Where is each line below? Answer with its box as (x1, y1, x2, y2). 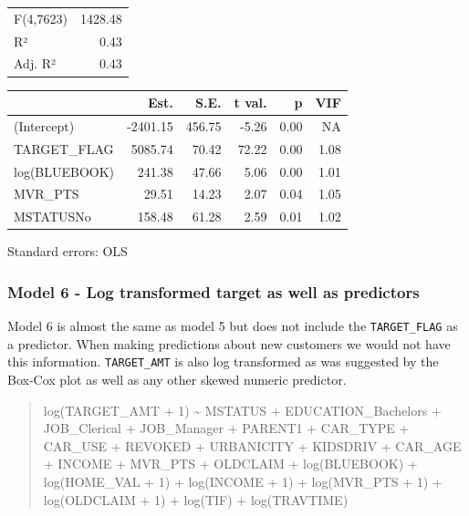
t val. (234, 93, 267, 112)
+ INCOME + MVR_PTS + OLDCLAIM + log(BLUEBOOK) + (43, 454, 418, 473)
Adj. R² (14, 54, 57, 73)
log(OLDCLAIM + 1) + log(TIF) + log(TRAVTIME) (43, 490, 349, 509)
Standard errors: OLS (7, 242, 128, 261)
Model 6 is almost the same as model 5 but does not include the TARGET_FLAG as (7, 316, 458, 335)
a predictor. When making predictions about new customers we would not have (7, 334, 451, 353)
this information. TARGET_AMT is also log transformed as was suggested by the (7, 352, 439, 371)
